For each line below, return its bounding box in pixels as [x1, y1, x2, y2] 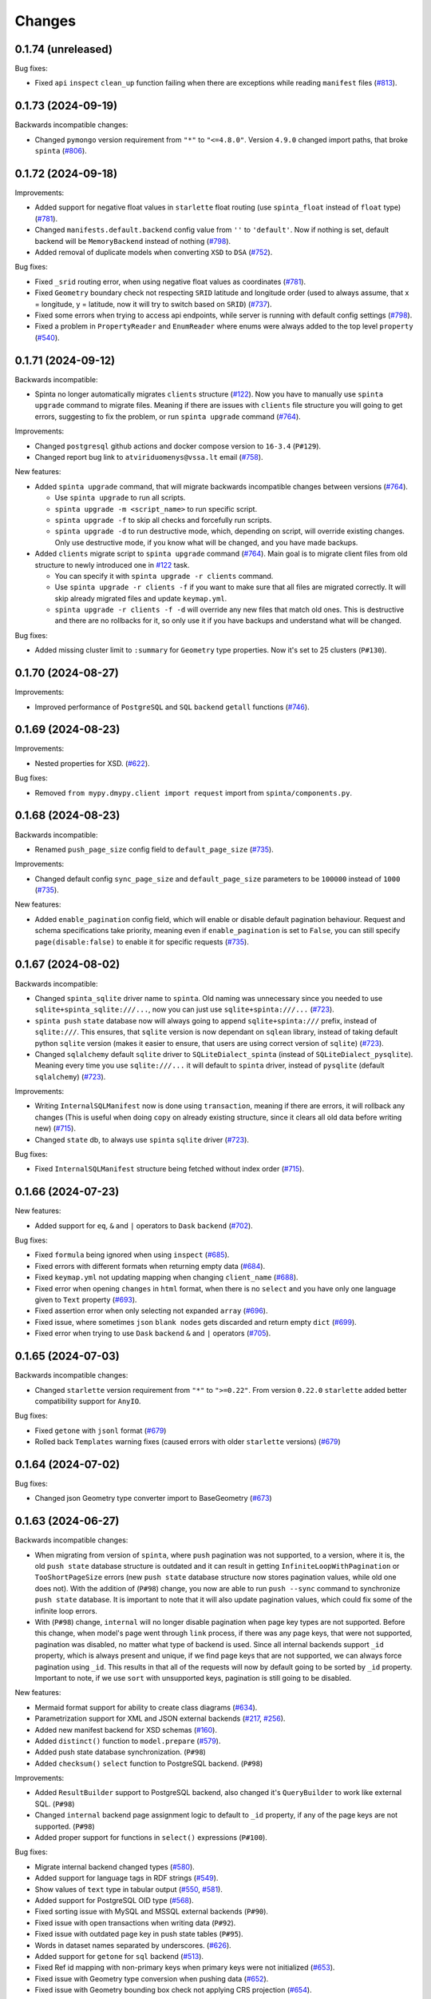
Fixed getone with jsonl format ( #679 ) [34, 1426, 167, 1435]
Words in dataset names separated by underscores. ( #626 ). [34, 1940, 231, 1950]
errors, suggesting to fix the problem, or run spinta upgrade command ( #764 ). [34, 412, 301, 421]
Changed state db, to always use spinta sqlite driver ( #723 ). [34, 1135, 249, 1144]
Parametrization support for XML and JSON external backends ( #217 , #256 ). [34, 1714, 286, 1723]
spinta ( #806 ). [34, 146, 87, 156]
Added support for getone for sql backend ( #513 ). [34, 1951, 204, 1961]
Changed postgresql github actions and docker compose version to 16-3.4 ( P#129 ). [34, 441, 322, 451]
